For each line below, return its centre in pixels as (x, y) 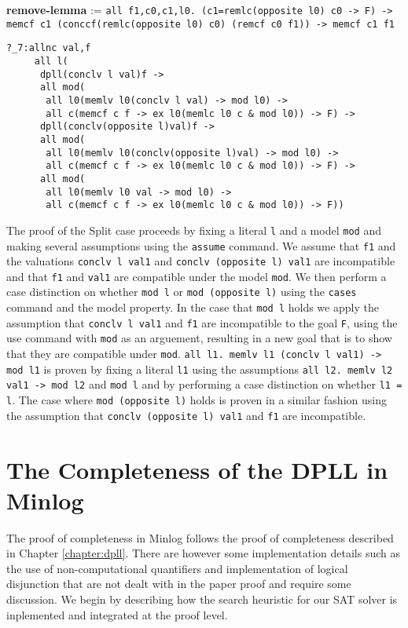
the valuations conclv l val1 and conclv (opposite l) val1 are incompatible (201, 261)
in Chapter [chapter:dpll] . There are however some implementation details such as (203, 553)
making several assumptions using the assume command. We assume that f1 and (201, 245)
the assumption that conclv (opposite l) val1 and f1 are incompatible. (186, 415)
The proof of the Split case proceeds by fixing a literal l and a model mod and (194, 230)
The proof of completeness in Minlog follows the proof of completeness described (200, 537)
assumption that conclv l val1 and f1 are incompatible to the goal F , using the (202, 322)
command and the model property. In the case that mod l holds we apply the (193, 307)
